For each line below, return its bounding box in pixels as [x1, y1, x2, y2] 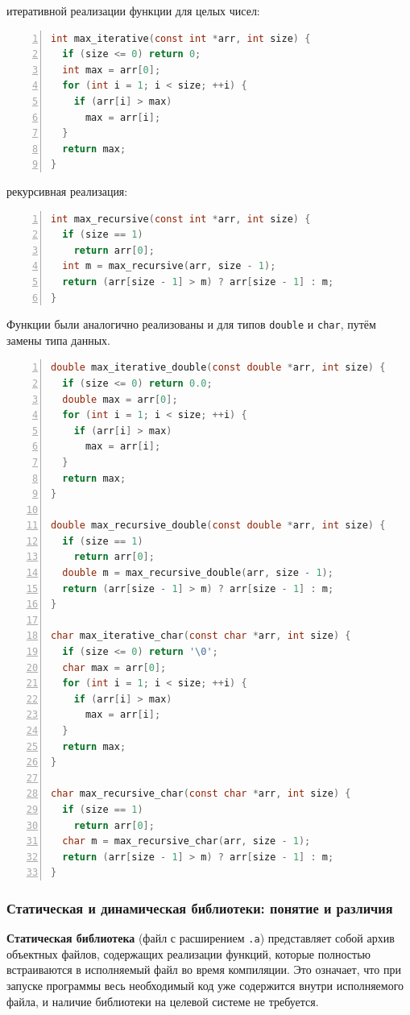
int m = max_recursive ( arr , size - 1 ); [62, 260, 276, 272]
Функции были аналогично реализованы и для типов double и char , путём [6, 316, 376, 333]
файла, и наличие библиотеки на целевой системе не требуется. [6, 992, 319, 1009]
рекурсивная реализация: [6, 182, 128, 199]
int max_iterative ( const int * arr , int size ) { [51, 32, 311, 44]
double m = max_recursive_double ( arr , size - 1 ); [62, 567, 333, 579]
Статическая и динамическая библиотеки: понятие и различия [6, 897, 393, 918]
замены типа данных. [6, 331, 110, 348]
